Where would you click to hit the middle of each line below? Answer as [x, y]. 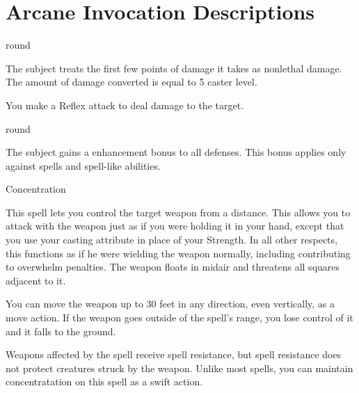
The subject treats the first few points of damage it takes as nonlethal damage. [174, 68]
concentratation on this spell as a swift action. [104, 382]
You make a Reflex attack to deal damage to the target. [125, 105]
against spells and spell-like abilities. [83, 165]
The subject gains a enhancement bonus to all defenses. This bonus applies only [176, 152]
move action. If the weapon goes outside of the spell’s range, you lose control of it [179, 318]
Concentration [36, 189]
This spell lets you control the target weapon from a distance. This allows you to [178, 212]
